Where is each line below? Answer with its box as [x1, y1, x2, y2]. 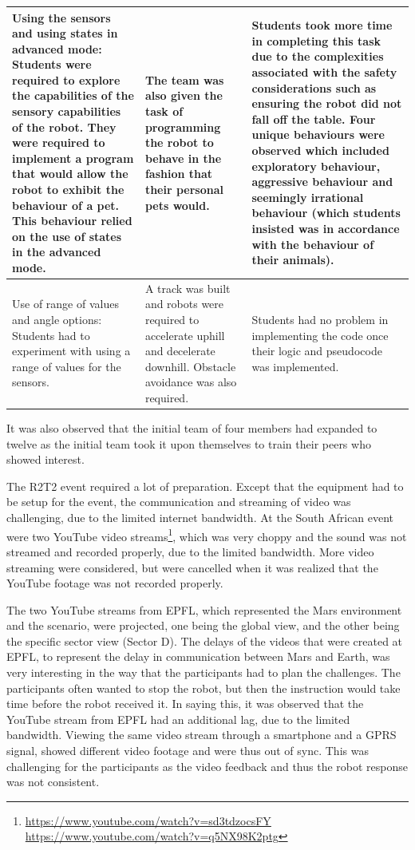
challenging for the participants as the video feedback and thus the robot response [6, 757, 409, 774]
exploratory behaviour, [251, 157, 381, 174]
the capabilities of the [12, 87, 134, 104]
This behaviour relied [12, 212, 132, 229]
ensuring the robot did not [251, 95, 402, 112]
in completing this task [251, 32, 381, 49]
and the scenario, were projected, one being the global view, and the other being [6, 617, 400, 634]
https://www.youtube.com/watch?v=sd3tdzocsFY [25, 812, 271, 828]
